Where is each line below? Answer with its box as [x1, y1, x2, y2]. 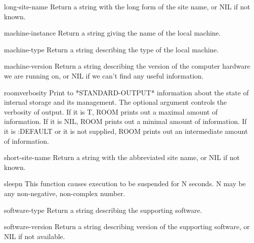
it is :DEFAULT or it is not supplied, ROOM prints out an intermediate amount [4, 125, 248, 136]
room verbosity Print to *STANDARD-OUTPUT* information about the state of [4, 87, 249, 97]
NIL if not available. [4, 231, 65, 241]
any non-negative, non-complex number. [4, 188, 126, 198]
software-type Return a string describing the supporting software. [4, 204, 202, 215]
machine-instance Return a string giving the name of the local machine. [4, 28, 221, 38]
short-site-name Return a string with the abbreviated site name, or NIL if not [4, 152, 240, 162]
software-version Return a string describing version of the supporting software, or [4, 221, 250, 232]
